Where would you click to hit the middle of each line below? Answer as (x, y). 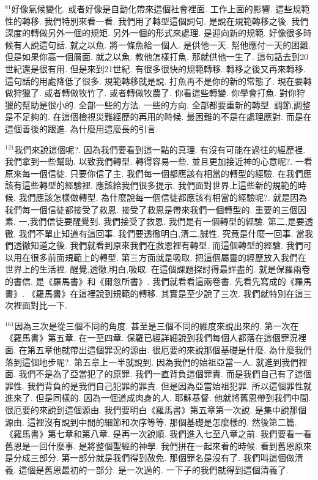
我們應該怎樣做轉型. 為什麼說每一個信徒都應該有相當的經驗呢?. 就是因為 (163, 197)
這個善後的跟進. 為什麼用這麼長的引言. (82, 128)
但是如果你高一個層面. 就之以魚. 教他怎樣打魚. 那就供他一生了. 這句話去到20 (157, 57)
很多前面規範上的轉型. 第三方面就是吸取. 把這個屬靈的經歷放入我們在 (168, 257)
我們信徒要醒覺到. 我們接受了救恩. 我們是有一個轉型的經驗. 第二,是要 (167, 221)
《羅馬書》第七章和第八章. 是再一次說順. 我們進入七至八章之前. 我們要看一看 (158, 434)
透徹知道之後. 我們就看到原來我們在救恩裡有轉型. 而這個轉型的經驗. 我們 (158, 245)
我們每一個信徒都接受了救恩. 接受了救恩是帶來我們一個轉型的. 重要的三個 (152, 209)
